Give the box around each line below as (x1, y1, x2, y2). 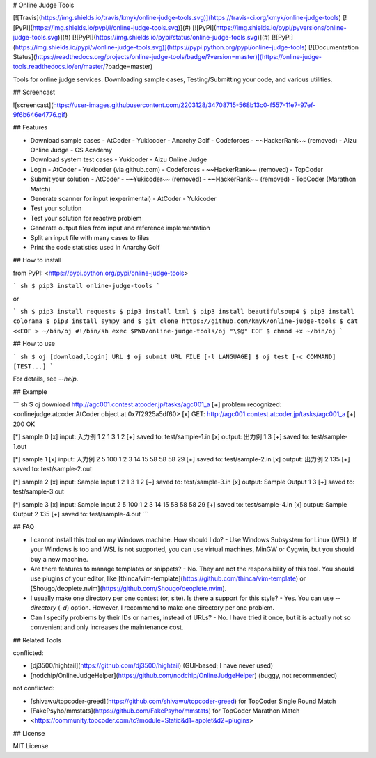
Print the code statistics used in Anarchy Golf (30, 243, 160, 251)
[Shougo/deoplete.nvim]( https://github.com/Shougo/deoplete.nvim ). (30, 584, 227, 592)
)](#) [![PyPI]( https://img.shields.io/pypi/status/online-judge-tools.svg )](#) (58, 33, 271, 42)
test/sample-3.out (13, 487, 65, 496)
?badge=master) (104, 63, 153, 71)
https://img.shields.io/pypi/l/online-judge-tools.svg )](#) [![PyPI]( (32, 23, 217, 31)
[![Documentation (308, 42, 359, 52)
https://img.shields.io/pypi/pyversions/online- (216, 23, 347, 31)
